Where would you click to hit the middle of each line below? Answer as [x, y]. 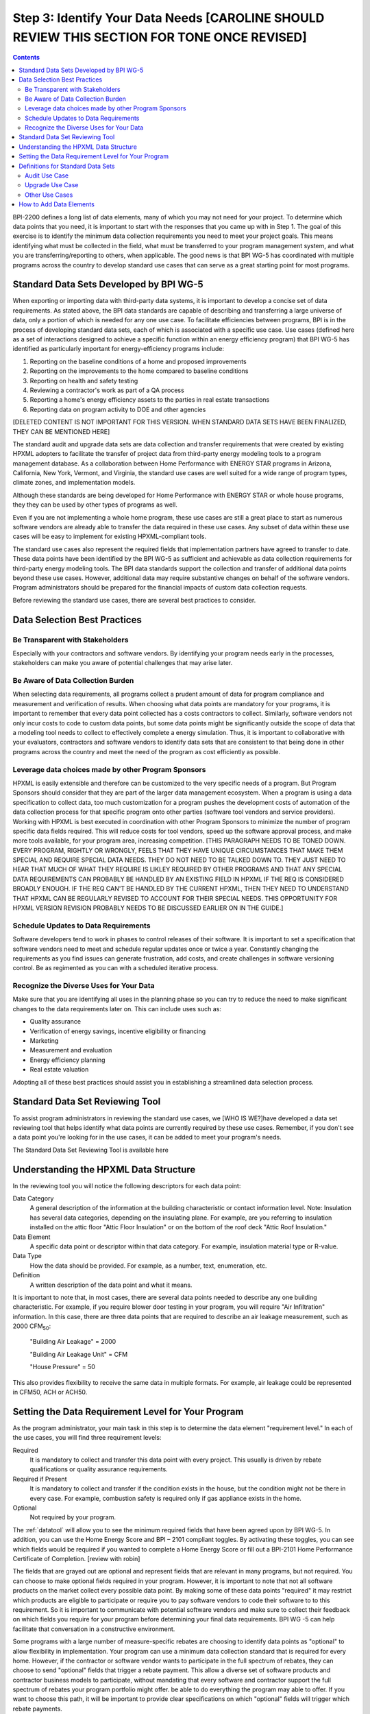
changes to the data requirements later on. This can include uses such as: [117, 1009]
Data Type [27, 1256]
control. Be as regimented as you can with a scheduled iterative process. [115, 968]
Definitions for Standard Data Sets [67, 166]
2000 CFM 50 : [32, 1327]
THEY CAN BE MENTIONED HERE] [61, 431]
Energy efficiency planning [67, 1060]
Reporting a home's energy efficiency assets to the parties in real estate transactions [150, 400]
